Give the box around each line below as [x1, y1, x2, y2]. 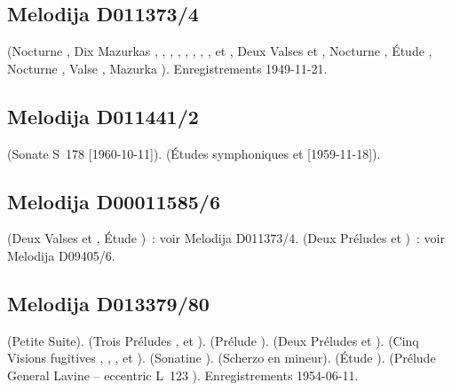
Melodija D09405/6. [7, 246, 115, 264]
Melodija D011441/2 [7, 102, 199, 129]
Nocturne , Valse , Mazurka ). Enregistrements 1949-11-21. [7, 59, 328, 77]
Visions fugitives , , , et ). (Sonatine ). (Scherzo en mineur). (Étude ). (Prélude [7, 348, 436, 367]
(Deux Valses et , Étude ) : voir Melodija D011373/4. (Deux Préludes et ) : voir [7, 229, 445, 247]
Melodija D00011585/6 [7, 187, 220, 215]
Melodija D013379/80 [7, 289, 210, 317]
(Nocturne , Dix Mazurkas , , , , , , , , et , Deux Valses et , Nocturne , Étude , [7, 42, 432, 60]
